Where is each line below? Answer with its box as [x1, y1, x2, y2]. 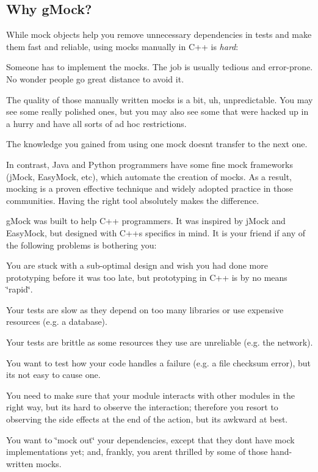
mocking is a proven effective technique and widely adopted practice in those [6, 182, 293, 195]
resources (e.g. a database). [6, 315, 107, 328]
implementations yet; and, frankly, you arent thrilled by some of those [6, 445, 268, 458]
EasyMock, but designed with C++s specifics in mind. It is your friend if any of [6, 226, 305, 239]
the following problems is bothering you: [6, 238, 157, 251]
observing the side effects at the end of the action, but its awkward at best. [6, 413, 288, 426]
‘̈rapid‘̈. [6, 283, 33, 296]
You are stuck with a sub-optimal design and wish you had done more [6, 259, 268, 272]
